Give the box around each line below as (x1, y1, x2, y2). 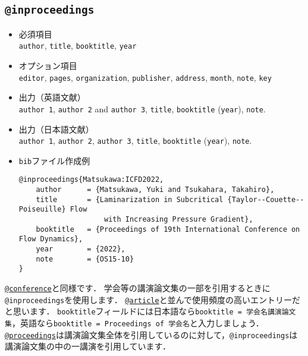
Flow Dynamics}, (18, 235, 83, 244)
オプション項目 (18, 59, 77, 72)
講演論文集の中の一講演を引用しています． (5, 340, 171, 352)
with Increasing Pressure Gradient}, (103, 215, 253, 224)
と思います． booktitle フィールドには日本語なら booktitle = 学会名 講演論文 (5, 305, 296, 317)
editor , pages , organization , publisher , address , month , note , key (18, 71, 272, 83)
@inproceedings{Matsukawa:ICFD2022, (18, 175, 164, 184)
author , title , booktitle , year (18, 39, 137, 52)
